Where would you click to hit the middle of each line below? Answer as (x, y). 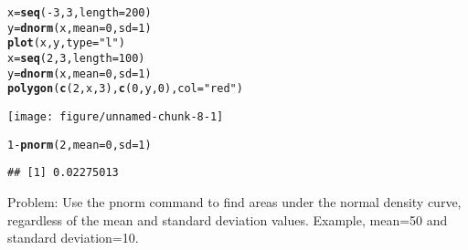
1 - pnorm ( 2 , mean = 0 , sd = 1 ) (80, 145)
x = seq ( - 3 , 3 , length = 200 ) (80, 13)
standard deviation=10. (73, 238)
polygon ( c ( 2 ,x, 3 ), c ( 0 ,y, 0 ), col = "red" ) (125, 89)
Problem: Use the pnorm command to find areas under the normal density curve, (234, 201)
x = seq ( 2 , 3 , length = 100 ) (76, 58)
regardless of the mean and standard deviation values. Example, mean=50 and (228, 219)
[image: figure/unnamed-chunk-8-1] (116, 116)
